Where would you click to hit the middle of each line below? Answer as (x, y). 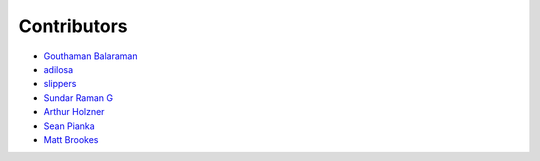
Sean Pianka (69, 126)
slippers (60, 84)
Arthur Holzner (74, 112)
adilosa (58, 69)
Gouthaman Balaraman (90, 56)
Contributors (73, 26)
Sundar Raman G (78, 97)
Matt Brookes (71, 139)
